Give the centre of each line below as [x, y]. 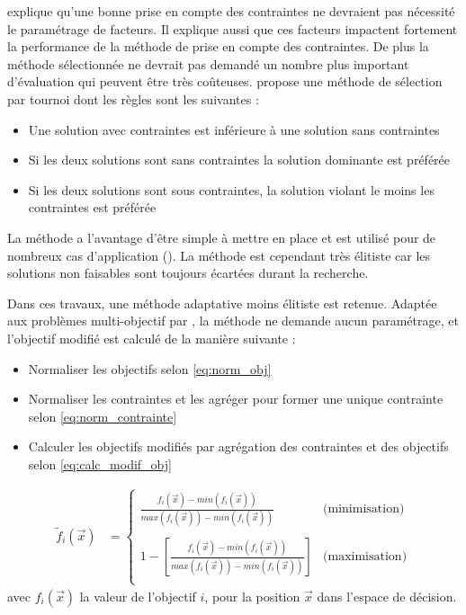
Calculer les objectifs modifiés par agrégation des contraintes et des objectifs [238, 446]
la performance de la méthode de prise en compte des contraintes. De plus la [218, 46]
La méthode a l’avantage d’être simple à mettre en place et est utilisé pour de [222, 237]
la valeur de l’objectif [138, 596]
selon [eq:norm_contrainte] [103, 416]
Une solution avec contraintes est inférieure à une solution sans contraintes [234, 129]
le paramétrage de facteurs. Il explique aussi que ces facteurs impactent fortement [233, 28]
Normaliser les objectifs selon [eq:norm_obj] [150, 368]
